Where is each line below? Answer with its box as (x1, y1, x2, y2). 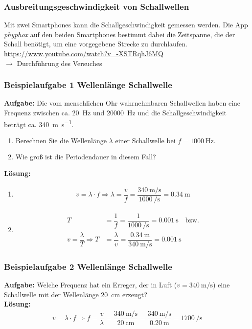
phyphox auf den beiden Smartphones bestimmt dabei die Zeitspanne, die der (4, 29, 235, 39)
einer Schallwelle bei (115, 135, 176, 145)
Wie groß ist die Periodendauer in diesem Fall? (15, 152, 156, 162)
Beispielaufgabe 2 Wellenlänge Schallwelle (4, 260, 172, 272)
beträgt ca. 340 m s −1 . (4, 117, 74, 129)
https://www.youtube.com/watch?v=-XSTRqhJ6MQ (4, 48, 163, 58)
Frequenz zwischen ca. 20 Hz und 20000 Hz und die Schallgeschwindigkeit (4, 108, 227, 117)
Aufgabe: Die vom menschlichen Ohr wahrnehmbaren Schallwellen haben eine (4, 98, 241, 108)
